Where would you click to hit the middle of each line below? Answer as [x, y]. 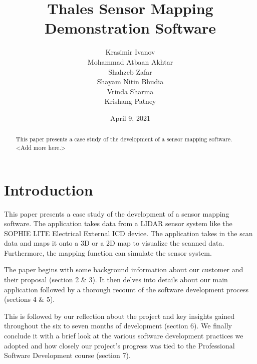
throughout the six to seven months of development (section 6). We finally [118, 326]
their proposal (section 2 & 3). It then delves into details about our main [116, 280]
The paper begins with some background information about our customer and [124, 269]
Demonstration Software [130, 28]
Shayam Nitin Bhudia [130, 81]
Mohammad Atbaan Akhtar [130, 61]
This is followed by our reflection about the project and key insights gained [119, 316]
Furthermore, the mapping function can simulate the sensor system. [108, 252]
